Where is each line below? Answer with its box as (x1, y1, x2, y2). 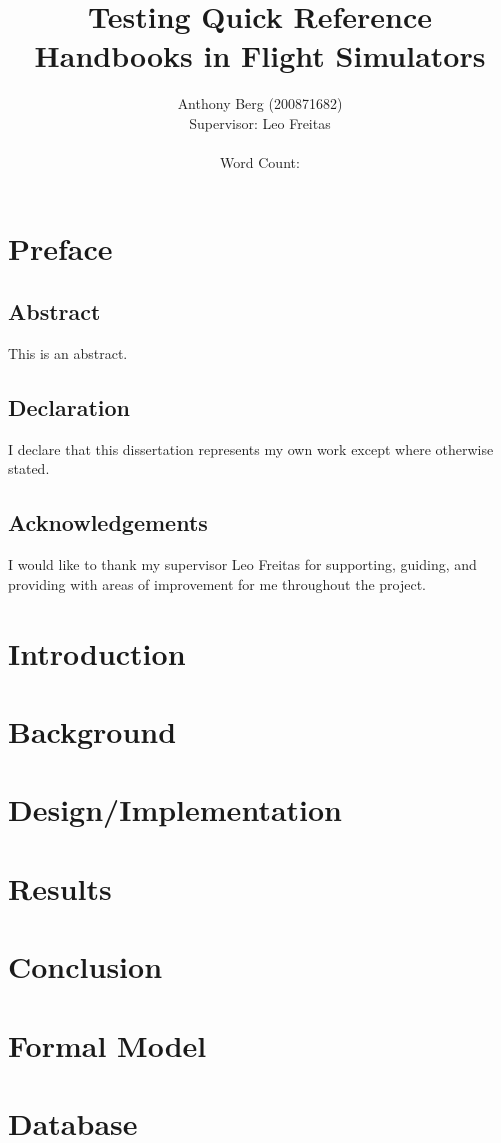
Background (8, 711, 177, 752)
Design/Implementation (8, 789, 342, 830)
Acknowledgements (8, 507, 208, 538)
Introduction (8, 632, 186, 673)
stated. (8, 458, 50, 479)
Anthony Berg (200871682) (177, 93, 343, 114)
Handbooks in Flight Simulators (34, 35, 486, 76)
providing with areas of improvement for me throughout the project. (8, 573, 427, 594)
